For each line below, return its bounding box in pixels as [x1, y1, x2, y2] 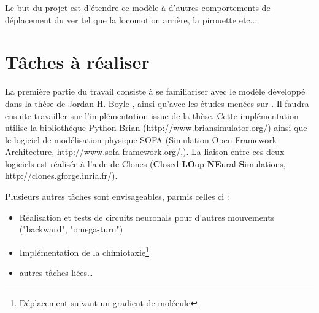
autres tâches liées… [19, 266, 93, 279]
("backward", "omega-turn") [19, 223, 123, 236]
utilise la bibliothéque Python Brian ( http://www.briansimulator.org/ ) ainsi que [5, 121, 307, 134]
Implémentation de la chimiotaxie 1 [19, 244, 149, 258]
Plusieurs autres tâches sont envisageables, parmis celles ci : [5, 190, 229, 203]
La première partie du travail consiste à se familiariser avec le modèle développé [5, 85, 306, 98]
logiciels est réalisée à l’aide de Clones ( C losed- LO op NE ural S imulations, [5, 157, 286, 170]
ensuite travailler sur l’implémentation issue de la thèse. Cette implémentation [5, 109, 299, 122]
